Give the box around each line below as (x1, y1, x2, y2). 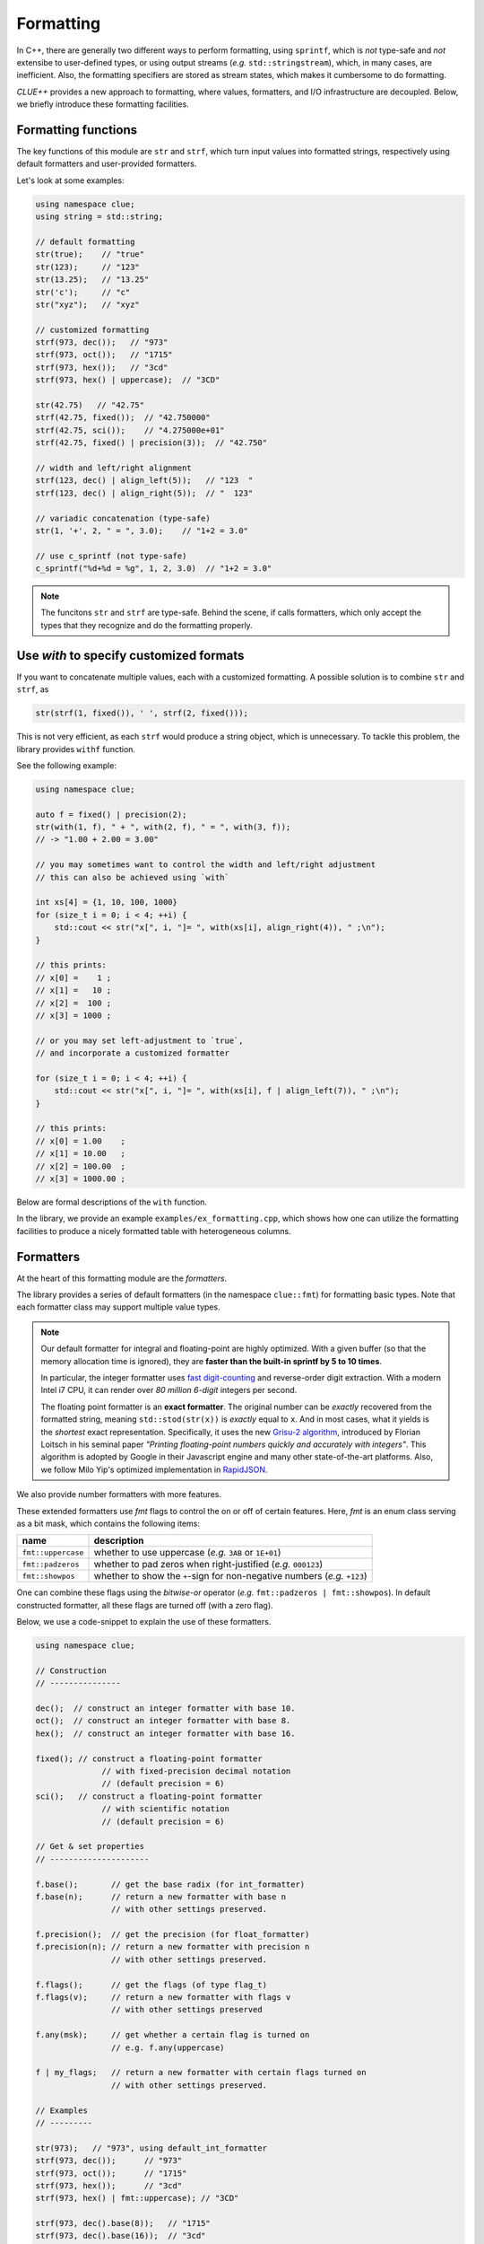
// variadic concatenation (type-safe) (35, 513, 211, 523)
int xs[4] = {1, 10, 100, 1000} (35, 898, 178, 907)
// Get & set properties (35, 1841, 145, 1852)
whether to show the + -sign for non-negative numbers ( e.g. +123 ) (93, 1570, 367, 1582)
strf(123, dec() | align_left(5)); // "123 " (35, 476, 254, 486)
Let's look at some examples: (16, 175, 125, 186)
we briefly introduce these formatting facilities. (16, 99, 190, 110)
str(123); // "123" (35, 261, 141, 272)
